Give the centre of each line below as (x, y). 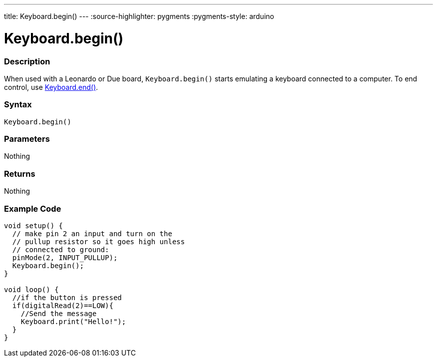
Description (27, 61)
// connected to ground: (61, 249)
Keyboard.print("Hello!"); (73, 321)
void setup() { (34, 225)
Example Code (33, 208)
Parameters (27, 139)
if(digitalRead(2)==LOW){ (63, 305)
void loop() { (31, 289)
